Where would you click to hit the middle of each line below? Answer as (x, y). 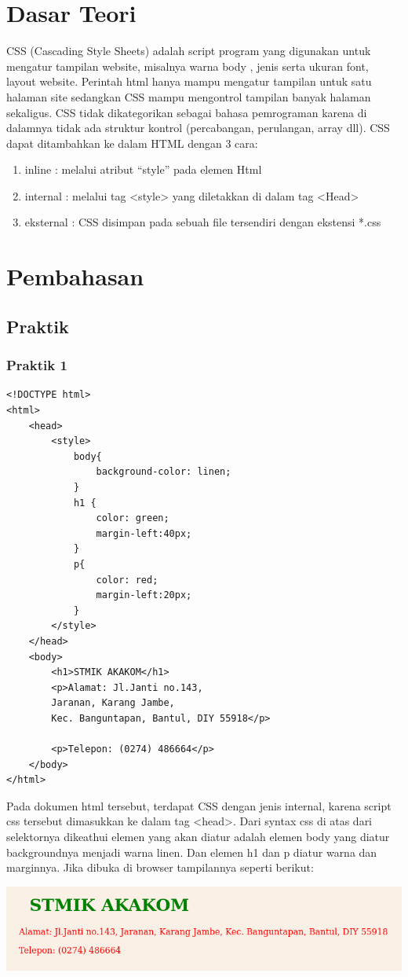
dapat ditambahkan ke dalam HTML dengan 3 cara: (132, 143)
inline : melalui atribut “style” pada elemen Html (143, 169)
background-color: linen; (164, 472)
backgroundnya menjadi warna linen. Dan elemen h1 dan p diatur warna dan (192, 852)
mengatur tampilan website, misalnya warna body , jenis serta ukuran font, (188, 66)
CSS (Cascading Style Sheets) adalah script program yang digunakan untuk (189, 51)
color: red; (127, 580)
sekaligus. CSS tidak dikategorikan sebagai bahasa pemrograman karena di (187, 112)
